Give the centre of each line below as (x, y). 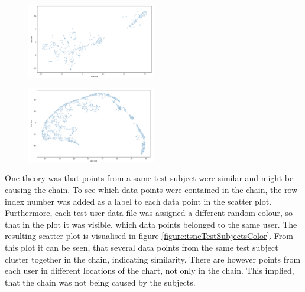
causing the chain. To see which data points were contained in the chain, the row (151, 189)
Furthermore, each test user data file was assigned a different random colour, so (149, 213)
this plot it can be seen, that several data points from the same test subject (142, 247)
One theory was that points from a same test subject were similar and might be (149, 178)
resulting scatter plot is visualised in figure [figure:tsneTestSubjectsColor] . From (149, 236)
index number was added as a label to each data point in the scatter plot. (138, 201)
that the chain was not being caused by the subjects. (100, 282)
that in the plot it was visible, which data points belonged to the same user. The (151, 224)
